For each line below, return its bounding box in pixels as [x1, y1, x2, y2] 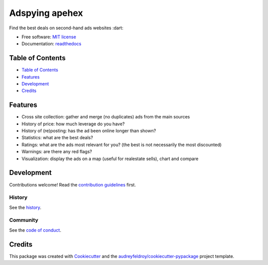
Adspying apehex [9, 7, 83, 18]
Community [9, 217, 38, 224]
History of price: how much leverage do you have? [21, 121, 125, 127]
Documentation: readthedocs [21, 41, 81, 47]
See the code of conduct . [9, 227, 62, 233]
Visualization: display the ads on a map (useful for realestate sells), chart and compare [21, 156, 199, 162]
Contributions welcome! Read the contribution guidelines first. [9, 181, 136, 187]
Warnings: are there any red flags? [21, 149, 92, 155]
